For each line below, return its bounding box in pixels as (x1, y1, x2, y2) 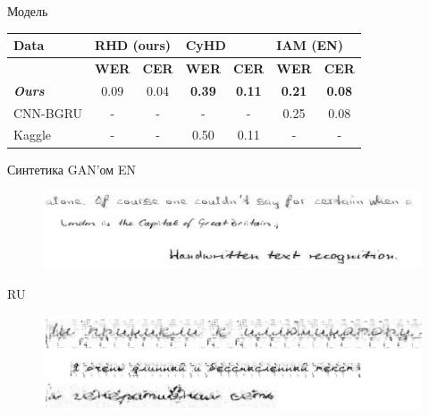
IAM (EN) (276, 36, 343, 55)
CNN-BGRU (13, 103, 83, 122)
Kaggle (13, 125, 51, 144)
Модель (7, 2, 48, 20)
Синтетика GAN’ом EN (7, 159, 136, 178)
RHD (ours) (95, 36, 171, 55)
